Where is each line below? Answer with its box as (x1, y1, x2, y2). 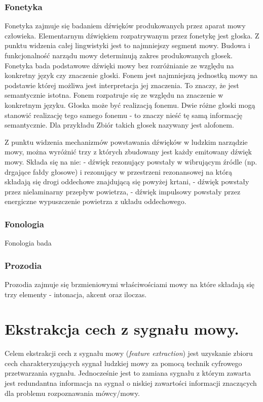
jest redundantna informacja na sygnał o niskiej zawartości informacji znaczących (5, 378, 257, 388)
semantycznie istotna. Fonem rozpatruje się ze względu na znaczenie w (5, 90, 223, 100)
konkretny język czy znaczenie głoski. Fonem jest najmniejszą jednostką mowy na (5, 70, 258, 81)
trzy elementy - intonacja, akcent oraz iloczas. (5, 289, 147, 299)
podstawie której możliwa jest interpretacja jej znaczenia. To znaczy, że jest (5, 79, 239, 90)
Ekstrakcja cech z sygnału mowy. (5, 318, 239, 339)
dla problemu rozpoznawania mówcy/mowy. (5, 387, 140, 398)
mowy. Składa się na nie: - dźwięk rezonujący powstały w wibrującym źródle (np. (5, 156, 257, 167)
